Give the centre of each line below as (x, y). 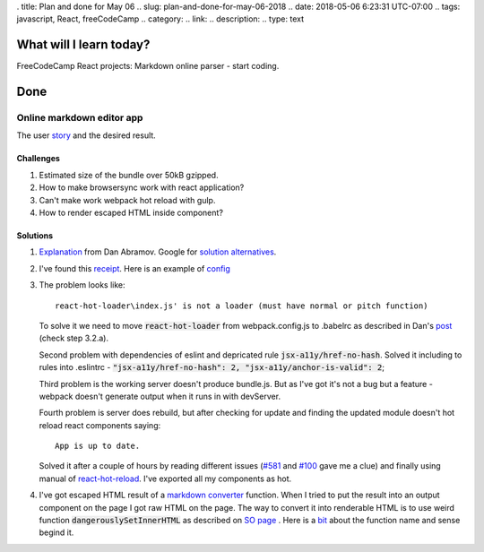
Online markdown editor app (80, 118)
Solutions (35, 236)
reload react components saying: (100, 425)
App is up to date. (98, 446)
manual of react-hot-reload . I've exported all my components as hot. (165, 479)
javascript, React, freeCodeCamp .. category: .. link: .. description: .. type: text (160, 19)
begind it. (56, 532)
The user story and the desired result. (86, 135)
